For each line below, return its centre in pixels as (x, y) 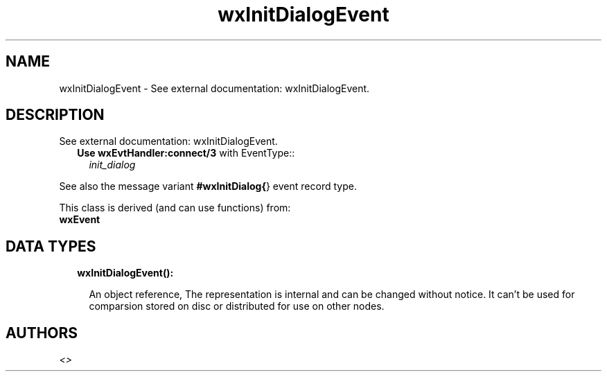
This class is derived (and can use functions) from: (175, 208)
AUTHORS (42, 333)
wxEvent (80, 220)
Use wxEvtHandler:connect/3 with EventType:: (186, 153)
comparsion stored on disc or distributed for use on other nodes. (237, 306)
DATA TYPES (51, 246)
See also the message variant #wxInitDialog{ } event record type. (208, 186)
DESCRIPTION (55, 115)
